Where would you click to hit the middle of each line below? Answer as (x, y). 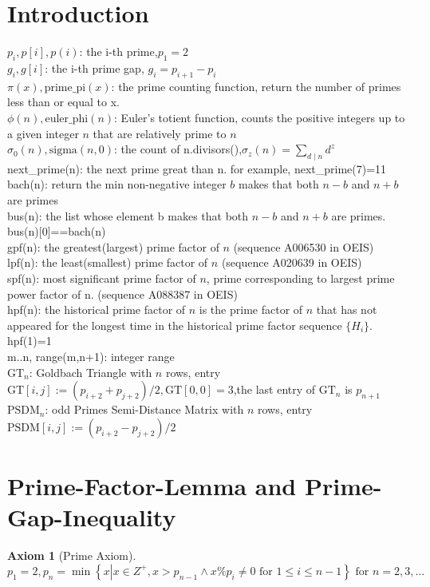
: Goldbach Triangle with (91, 372)
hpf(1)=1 (30, 341)
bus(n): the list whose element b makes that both (128, 215)
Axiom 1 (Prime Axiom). (72, 555)
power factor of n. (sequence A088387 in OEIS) (122, 293)
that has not (347, 309)
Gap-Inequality (92, 517)
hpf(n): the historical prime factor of (97, 309)
